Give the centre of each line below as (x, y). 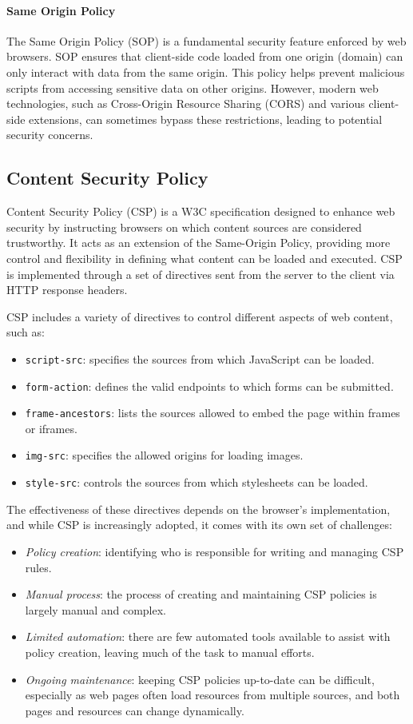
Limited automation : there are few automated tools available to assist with (208, 636)
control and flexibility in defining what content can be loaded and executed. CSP (205, 258)
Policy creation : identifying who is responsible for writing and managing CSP (214, 551)
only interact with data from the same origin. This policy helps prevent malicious (206, 72)
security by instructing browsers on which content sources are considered (184, 227)
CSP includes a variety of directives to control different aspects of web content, (200, 316)
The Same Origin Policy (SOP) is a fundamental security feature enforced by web (206, 40)
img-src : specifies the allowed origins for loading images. (164, 455)
